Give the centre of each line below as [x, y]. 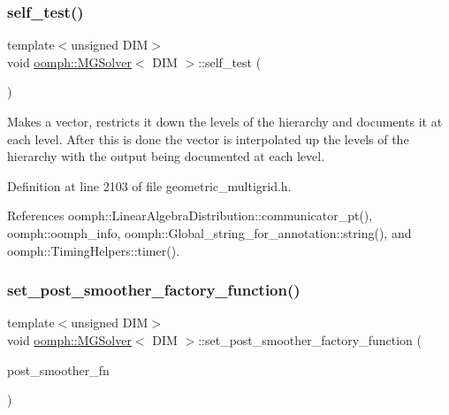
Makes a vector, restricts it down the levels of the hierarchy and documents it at [225, 121]
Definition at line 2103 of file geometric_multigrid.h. [149, 185]
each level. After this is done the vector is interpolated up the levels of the [208, 138]
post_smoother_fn [58, 369]
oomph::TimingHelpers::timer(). [94, 250]
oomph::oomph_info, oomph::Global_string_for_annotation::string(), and [209, 232]
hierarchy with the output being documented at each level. [166, 156]
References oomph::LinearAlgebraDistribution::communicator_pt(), [190, 215]
